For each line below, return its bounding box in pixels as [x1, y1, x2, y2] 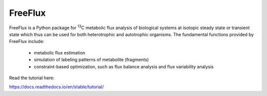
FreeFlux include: [9, 39, 44, 45]
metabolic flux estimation [34, 49, 86, 55]
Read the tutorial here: [9, 75, 54, 81]
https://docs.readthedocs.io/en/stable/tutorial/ [9, 84, 104, 90]
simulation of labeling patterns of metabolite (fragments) [34, 57, 149, 63]
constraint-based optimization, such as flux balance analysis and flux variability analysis [34, 63, 214, 69]
